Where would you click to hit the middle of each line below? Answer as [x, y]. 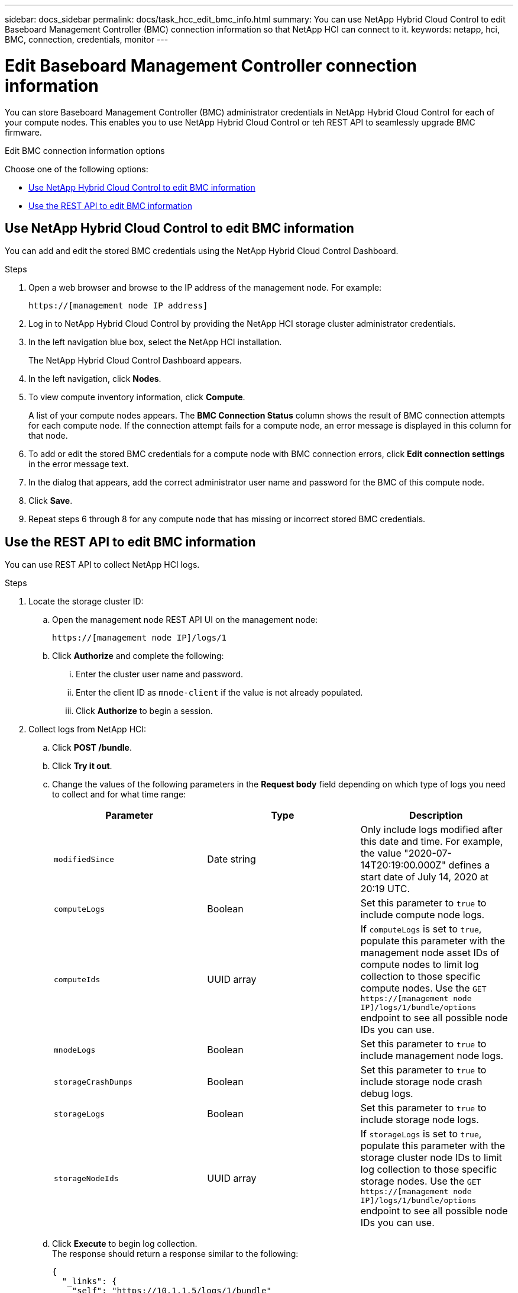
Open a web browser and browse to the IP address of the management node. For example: [205, 288]
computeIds [77, 979]
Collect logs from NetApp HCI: [88, 729]
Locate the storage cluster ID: [86, 602]
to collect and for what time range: [119, 795]
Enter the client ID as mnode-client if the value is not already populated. [219, 693]
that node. [48, 436]
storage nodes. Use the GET [421, 1181]
